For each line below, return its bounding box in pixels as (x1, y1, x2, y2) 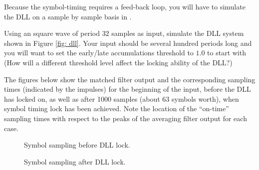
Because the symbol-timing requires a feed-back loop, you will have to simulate (4, 1, 246, 11)
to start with (207, 47, 246, 58)
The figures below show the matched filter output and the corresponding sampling (4, 74, 256, 84)
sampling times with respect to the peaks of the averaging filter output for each (4, 113, 247, 123)
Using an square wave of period (4, 28, 100, 38)
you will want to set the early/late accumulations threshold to (4, 47, 194, 58)
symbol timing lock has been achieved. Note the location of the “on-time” (4, 103, 229, 114)
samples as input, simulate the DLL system (111, 28, 244, 38)
